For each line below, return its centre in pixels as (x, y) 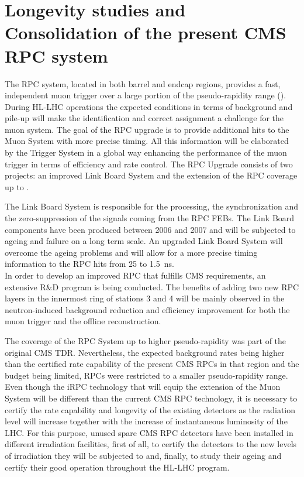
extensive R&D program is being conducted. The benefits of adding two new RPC (152, 286)
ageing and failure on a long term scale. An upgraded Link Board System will (144, 241)
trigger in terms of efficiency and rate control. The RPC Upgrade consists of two (149, 164)
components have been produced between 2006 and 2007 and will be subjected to (150, 229)
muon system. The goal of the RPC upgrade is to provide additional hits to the (147, 129)
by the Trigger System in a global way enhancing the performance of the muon (146, 152)
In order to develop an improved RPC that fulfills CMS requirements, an (135, 275)
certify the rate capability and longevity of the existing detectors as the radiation (150, 409)
